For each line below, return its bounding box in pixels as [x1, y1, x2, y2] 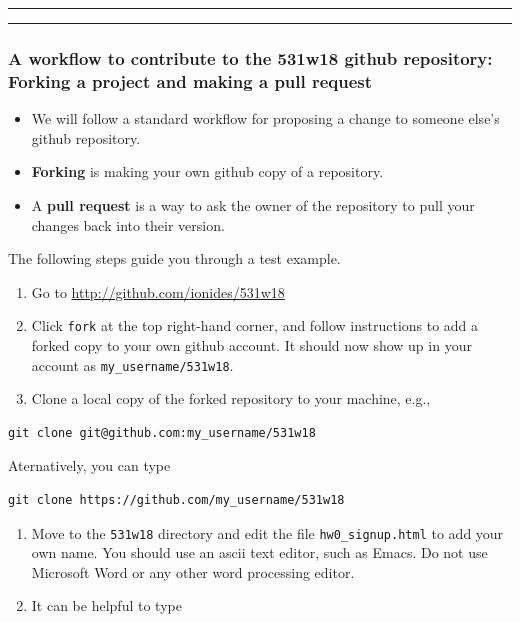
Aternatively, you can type [8, 455, 171, 476]
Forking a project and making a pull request [8, 68, 373, 93]
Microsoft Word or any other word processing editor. [31, 561, 355, 582]
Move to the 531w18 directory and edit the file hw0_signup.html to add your [31, 522, 504, 543]
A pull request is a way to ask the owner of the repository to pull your [31, 194, 475, 215]
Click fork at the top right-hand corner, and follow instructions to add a [31, 315, 479, 336]
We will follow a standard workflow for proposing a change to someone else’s [31, 108, 500, 129]
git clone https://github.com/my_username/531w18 [8, 492, 345, 507]
